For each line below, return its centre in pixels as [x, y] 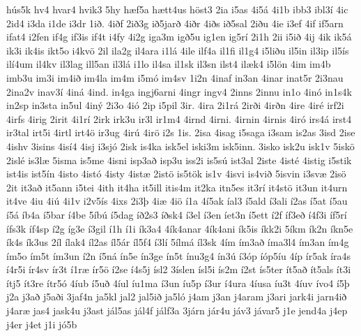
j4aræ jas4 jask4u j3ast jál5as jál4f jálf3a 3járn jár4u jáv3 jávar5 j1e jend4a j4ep [177, 311]
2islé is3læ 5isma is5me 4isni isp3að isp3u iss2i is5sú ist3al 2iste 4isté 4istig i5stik [179, 160]
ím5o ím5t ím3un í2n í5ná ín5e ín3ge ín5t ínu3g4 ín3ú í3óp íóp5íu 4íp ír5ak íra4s [179, 255]
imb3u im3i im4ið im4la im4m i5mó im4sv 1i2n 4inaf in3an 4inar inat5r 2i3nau [175, 77]
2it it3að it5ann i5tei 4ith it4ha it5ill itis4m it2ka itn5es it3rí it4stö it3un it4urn [177, 187]
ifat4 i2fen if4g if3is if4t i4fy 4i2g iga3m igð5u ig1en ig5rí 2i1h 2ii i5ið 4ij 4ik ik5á [179, 37]
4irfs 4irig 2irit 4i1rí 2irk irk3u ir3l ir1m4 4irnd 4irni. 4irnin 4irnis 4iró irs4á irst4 [179, 118]
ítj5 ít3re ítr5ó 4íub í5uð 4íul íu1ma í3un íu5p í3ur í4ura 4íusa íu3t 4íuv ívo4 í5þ [178, 283]
